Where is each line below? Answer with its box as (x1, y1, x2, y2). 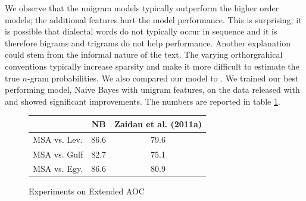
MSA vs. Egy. (33, 162, 83, 175)
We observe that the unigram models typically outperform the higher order (5, 2, 279, 14)
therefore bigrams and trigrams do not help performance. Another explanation (5, 36, 291, 49)
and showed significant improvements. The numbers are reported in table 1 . (5, 95, 280, 107)
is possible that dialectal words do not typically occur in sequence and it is (5, 25, 277, 37)
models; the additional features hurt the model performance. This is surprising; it (5, 13, 302, 26)
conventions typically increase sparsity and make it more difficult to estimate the (5, 59, 299, 72)
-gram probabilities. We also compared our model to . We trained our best (27, 71, 299, 84)
